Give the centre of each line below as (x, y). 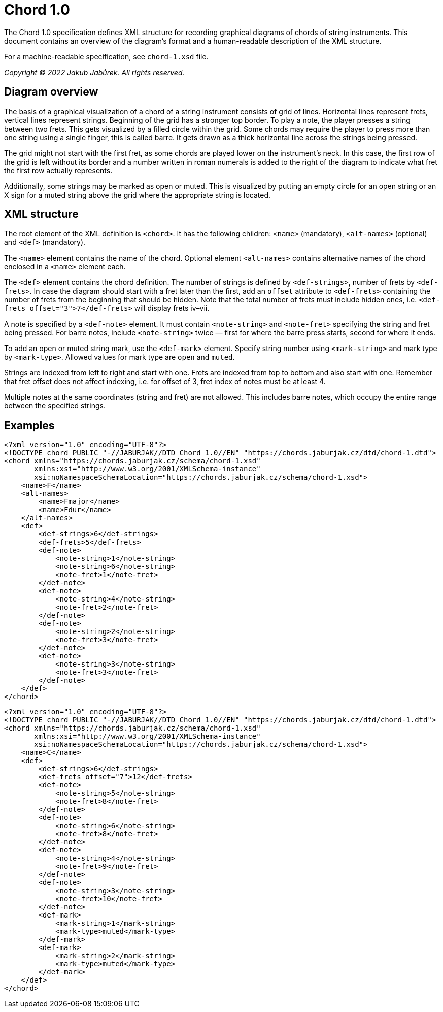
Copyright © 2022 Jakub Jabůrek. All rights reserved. (94, 72)
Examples (29, 425)
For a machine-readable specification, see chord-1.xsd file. (106, 56)
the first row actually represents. (58, 170)
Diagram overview (51, 92)
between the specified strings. (55, 406)
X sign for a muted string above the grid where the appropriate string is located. (138, 195)
